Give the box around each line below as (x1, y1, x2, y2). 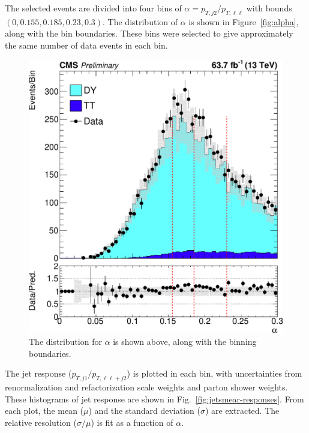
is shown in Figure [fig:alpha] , (188, 15, 299, 28)
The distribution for (29, 335, 102, 348)
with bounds (246, 2, 292, 14)
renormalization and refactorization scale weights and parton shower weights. (5, 381, 288, 393)
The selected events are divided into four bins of (5, 2, 182, 14)
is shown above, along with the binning (113, 335, 257, 348)
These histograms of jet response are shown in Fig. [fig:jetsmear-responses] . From (5, 392, 304, 405)
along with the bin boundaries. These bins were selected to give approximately (5, 27, 293, 40)
